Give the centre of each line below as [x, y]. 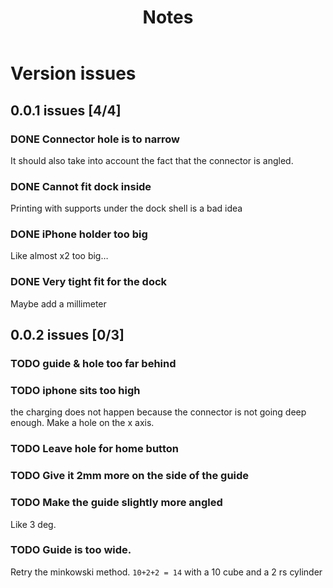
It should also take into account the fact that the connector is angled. [152, 160]
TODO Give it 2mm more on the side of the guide [130, 476]
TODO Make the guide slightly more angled [116, 503]
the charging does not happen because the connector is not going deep [158, 412]
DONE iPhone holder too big [79, 234]
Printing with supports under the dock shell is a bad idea [126, 208]
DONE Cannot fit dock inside [81, 186]
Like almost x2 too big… [59, 256]
